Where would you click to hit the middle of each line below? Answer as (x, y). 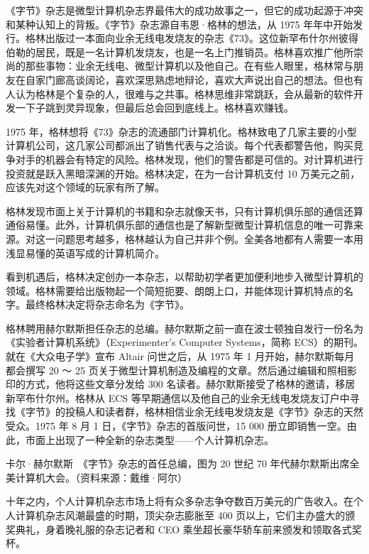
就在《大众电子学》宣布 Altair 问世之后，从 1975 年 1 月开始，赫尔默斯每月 (180, 356)
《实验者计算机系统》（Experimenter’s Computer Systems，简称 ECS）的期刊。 (184, 342)
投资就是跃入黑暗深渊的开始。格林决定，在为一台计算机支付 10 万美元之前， (183, 173)
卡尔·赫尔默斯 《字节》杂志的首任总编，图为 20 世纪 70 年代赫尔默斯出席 (178, 463)
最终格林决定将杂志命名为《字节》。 (107, 304)
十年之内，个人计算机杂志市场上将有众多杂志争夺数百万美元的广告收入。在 (180, 501)
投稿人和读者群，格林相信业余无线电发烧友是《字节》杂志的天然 (214, 412)
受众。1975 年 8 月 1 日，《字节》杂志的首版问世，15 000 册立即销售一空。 (176, 426)
